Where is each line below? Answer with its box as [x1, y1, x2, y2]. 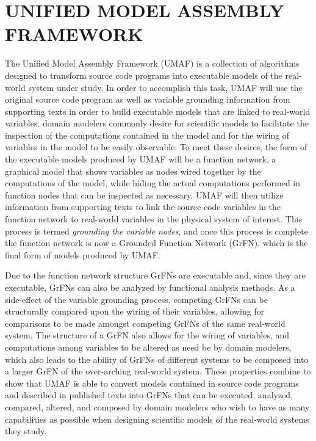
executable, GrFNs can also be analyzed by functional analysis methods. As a [5, 281, 295, 293]
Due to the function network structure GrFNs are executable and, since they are [5, 269, 306, 282]
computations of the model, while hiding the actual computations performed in [5, 177, 301, 189]
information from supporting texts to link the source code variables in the [5, 200, 281, 213]
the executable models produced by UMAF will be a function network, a [5, 153, 276, 166]
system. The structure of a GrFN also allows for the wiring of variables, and [5, 329, 290, 341]
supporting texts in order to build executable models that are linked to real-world [5, 104, 311, 117]
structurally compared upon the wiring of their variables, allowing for [5, 305, 265, 318]
